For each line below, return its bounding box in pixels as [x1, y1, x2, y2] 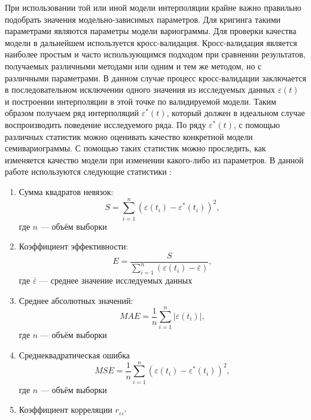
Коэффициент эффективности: [19, 240, 129, 252]
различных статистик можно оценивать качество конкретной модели [5, 130, 253, 142]
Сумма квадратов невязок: [19, 185, 114, 197]
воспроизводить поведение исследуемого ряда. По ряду [5, 118, 206, 130]
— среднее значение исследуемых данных [39, 274, 193, 287]
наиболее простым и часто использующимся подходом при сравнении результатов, [5, 48, 306, 60]
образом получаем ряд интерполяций [5, 106, 139, 119]
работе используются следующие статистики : [5, 165, 172, 178]
